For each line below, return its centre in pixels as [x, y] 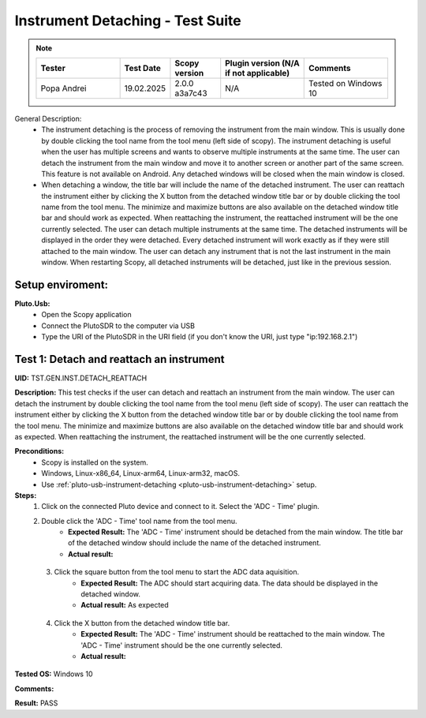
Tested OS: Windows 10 [54, 674]
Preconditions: [39, 451]
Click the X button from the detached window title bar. [142, 623]
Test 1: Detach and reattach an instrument [120, 359]
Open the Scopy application [86, 315]
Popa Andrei [64, 88]
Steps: [26, 495]
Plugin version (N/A [262, 63]
